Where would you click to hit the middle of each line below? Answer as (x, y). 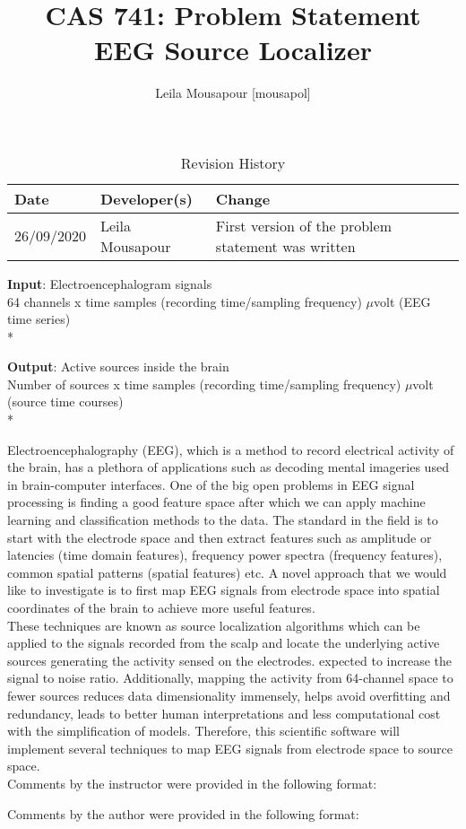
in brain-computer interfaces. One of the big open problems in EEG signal (211, 484)
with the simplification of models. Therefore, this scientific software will (203, 731)
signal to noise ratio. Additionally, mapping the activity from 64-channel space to (230, 678)
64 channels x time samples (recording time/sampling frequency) (185, 301)
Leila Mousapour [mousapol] (233, 93)
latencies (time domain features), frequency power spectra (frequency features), (225, 555)
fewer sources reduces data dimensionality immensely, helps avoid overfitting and (229, 695)
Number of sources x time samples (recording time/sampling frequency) (204, 384)
